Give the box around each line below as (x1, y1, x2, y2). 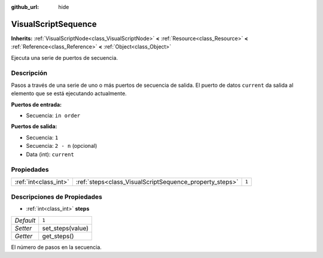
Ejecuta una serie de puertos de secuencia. (11, 54, 118, 61)
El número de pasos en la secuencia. (11, 243, 102, 251)
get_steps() (42, 232, 74, 240)
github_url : (11, 4, 39, 10)
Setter (14, 224, 32, 232)
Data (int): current (26, 150, 74, 158)
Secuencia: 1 (26, 133, 59, 141)
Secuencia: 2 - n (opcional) (26, 142, 97, 150)
